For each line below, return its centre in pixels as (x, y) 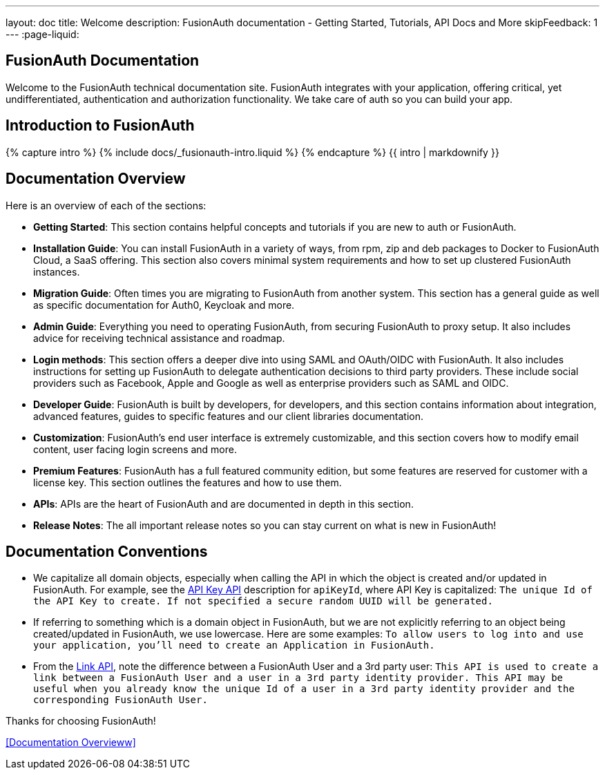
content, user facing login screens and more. (135, 449)
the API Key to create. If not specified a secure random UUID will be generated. (263, 601)
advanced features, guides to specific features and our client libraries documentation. (229, 416)
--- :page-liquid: (42, 34)
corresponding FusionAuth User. (121, 700)
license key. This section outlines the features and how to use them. (188, 482)
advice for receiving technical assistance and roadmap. (159, 338)
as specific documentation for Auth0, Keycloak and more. (164, 305)
